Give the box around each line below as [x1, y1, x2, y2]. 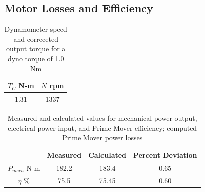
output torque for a [6, 43, 66, 54]
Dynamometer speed [4, 24, 67, 34]
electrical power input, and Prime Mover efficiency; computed [8, 122, 197, 133]
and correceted [13, 33, 58, 44]
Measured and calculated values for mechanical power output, [7, 113, 197, 123]
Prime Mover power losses [62, 132, 143, 143]
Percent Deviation [133, 149, 197, 160]
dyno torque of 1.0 [7, 53, 64, 63]
